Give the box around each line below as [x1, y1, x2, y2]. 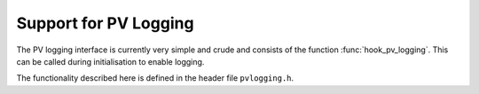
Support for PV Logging [16, 13, 194, 33]
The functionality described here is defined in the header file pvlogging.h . [16, 73, 294, 83]
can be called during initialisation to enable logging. [16, 56, 205, 67]
